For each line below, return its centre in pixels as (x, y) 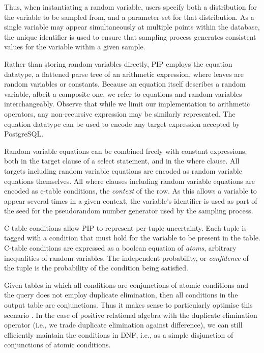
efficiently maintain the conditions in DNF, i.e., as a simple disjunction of (119, 334)
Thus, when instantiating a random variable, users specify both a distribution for (130, 7)
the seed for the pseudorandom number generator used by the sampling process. (129, 211)
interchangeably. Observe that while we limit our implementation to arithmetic (127, 104)
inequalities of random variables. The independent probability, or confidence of (126, 257)
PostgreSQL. (24, 134)
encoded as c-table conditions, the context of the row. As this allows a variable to (130, 191)
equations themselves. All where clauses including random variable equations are (129, 181)
